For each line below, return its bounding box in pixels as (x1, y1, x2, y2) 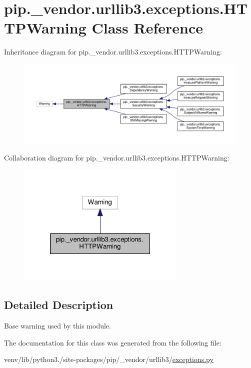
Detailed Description (4, 297, 113, 312)
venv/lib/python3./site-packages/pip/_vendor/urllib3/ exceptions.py (4, 354, 213, 364)
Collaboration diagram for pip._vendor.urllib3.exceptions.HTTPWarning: (4, 152, 229, 162)
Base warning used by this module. (4, 320, 111, 331)
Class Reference (91, 17, 203, 38)
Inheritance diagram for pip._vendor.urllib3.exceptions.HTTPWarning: (4, 46, 222, 57)
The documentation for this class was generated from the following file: (4, 337, 221, 347)
